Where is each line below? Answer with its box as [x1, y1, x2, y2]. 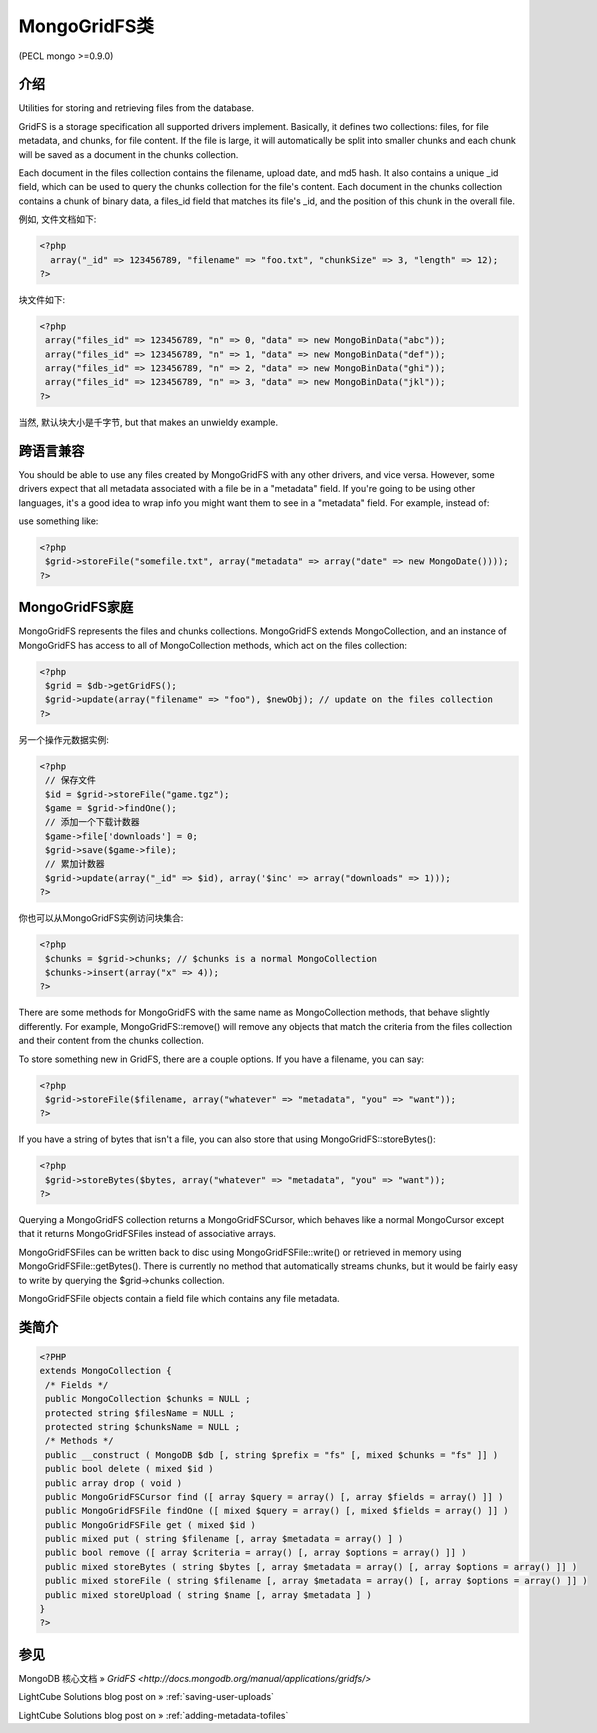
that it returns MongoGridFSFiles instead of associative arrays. [18, 1228, 277, 1240]
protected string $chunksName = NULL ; [45, 1421, 240, 1432]
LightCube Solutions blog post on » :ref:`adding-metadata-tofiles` [18, 1709, 289, 1721]
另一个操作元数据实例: [18, 733, 110, 745]
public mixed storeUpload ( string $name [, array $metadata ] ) [45, 1589, 372, 1600]
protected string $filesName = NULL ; [45, 1407, 235, 1419]
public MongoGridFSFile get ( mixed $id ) [45, 1519, 257, 1530]
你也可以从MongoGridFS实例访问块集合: [18, 912, 184, 924]
